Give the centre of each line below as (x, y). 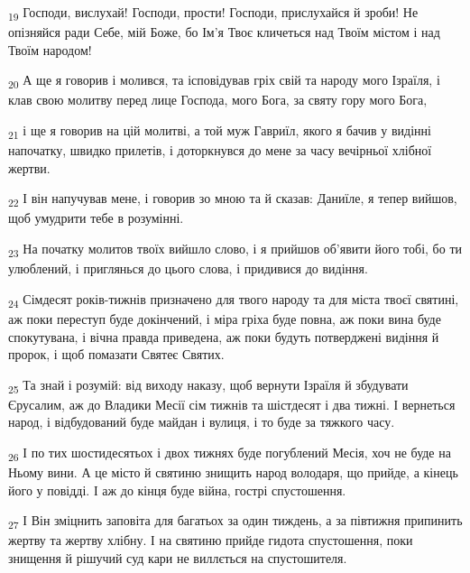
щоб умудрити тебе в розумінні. (96, 218)
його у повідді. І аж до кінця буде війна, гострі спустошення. (177, 490)
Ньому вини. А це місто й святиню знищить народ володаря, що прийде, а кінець (233, 472)
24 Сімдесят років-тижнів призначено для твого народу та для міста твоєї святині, (234, 300)
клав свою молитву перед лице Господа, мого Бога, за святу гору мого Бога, (218, 100)
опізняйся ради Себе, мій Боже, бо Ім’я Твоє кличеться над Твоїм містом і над (224, 32)
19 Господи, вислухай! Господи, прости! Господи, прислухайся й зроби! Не (213, 13)
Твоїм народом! (50, 49)
